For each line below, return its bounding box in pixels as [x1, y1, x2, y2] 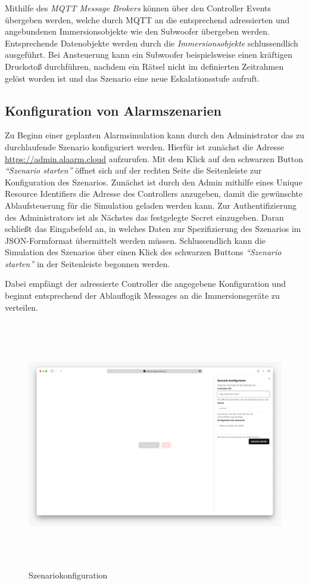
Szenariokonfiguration [29, 568, 108, 581]
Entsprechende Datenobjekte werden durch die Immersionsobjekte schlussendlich [5, 36, 298, 49]
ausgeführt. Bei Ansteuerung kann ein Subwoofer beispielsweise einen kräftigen [5, 48, 292, 61]
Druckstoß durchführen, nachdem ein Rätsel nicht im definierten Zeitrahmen [5, 60, 284, 72]
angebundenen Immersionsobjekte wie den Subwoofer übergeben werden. [5, 25, 270, 38]
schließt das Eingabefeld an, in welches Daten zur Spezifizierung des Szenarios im [5, 222, 301, 235]
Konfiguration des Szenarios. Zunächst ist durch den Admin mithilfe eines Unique [5, 175, 302, 188]
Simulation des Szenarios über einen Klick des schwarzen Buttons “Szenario [5, 246, 282, 258]
